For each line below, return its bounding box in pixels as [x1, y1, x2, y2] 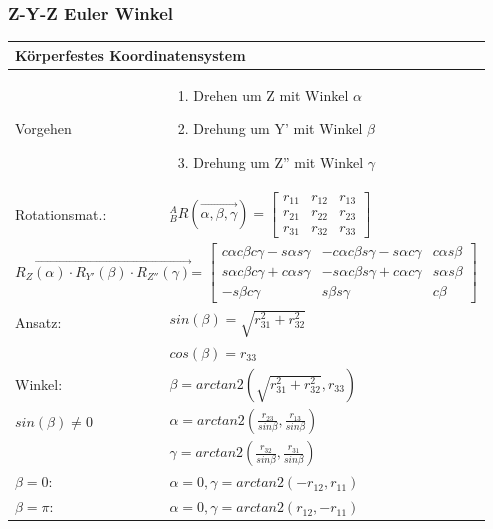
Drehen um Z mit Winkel [193, 84, 349, 105]
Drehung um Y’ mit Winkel [193, 118, 363, 139]
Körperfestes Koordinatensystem [15, 44, 246, 65]
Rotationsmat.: [15, 204, 107, 225]
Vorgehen [15, 118, 72, 139]
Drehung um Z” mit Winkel [193, 151, 364, 172]
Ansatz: [15, 312, 62, 333]
